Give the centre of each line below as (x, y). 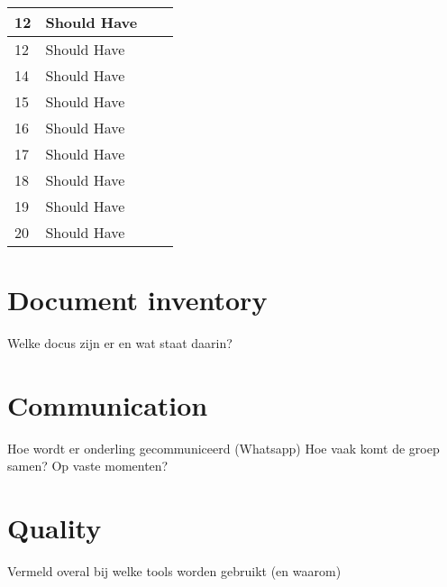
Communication (108, 404)
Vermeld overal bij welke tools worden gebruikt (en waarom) (174, 571)
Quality (55, 528)
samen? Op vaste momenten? (88, 466)
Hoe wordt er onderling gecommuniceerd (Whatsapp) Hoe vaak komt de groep (223, 448)
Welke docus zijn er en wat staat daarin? (120, 343)
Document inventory (137, 300)
